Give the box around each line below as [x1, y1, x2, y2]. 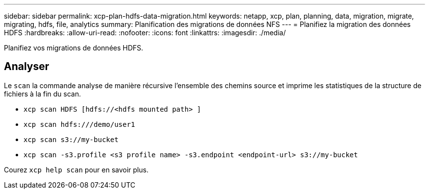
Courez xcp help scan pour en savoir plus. [4, 165, 149, 174]
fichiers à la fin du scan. [4, 89, 81, 98]
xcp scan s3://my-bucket [24, 135, 119, 144]
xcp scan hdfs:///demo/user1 [24, 120, 135, 128]
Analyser [4, 60, 49, 73]
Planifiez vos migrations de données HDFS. [4, 44, 143, 52]
